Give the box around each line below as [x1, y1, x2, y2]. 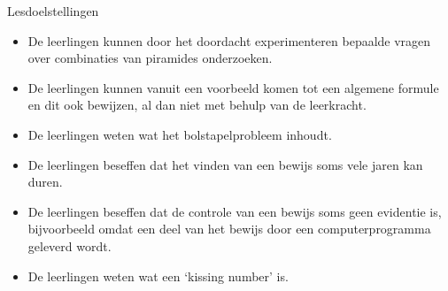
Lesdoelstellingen [7, 2, 99, 19]
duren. [27, 172, 63, 191]
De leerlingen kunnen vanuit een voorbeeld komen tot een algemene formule [27, 78, 439, 96]
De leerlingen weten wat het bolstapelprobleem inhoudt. [27, 125, 332, 143]
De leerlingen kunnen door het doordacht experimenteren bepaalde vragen [27, 31, 431, 50]
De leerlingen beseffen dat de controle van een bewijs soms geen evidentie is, [27, 202, 442, 220]
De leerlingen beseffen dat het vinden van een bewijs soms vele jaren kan [27, 155, 423, 173]
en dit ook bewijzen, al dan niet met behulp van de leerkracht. [27, 96, 367, 114]
